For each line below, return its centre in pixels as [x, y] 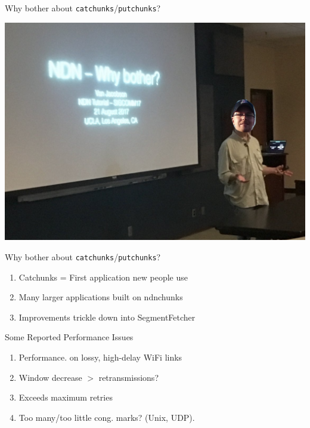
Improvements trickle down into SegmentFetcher [107, 317]
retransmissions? [128, 377]
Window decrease [50, 377]
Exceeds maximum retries [66, 397]
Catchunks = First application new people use [103, 277]
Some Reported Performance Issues [69, 337]
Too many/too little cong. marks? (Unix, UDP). [107, 417]
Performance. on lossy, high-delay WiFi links [100, 357]
